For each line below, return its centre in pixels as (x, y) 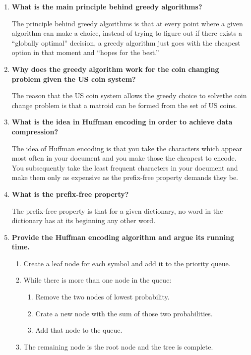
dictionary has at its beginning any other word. (84, 220)
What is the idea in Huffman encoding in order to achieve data (122, 122)
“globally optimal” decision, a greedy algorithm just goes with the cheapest (126, 42)
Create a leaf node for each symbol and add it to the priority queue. (127, 263)
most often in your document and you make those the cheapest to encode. (124, 158)
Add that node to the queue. (79, 330)
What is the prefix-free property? (70, 194)
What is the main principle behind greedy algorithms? (107, 6)
